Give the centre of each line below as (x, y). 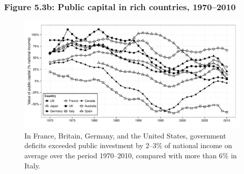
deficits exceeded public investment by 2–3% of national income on (128, 145)
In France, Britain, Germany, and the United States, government (125, 135)
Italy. (33, 165)
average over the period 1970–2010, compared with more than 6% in (131, 155)
